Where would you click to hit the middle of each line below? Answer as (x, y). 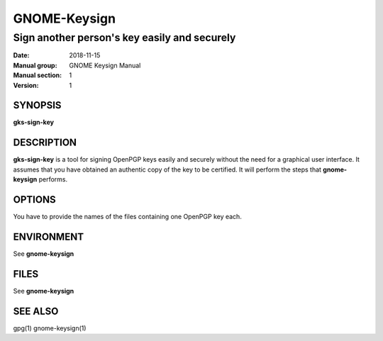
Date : (21, 55)
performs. (53, 179)
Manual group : (35, 65)
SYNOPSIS (37, 105)
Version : (26, 85)
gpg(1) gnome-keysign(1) (50, 328)
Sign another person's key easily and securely (124, 38)
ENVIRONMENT (49, 236)
